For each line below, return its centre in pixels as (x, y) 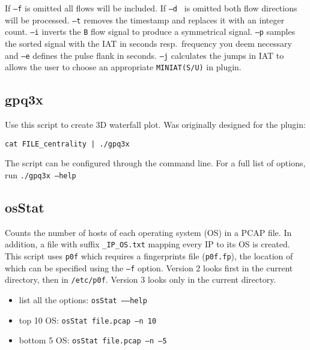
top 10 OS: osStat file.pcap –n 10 (88, 320)
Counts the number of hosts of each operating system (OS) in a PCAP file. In (148, 232)
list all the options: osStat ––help (83, 300)
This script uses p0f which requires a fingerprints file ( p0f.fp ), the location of (149, 256)
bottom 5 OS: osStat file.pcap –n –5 (93, 340)
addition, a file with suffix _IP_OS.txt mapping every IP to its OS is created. (147, 244)
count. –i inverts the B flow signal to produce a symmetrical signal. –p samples (150, 32)
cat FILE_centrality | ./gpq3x (67, 144)
